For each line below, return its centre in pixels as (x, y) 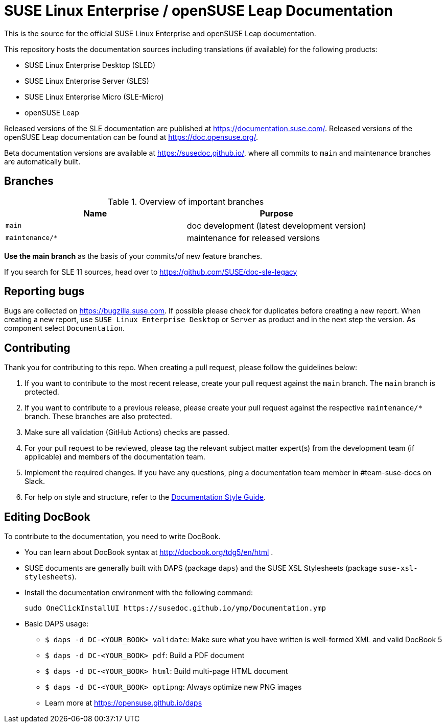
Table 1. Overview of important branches (186, 201)
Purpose (276, 213)
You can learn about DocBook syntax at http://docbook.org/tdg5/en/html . (149, 552)
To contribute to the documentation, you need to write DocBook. (112, 537)
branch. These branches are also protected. (98, 417)
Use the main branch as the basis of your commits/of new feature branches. (133, 256)
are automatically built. (42, 161)
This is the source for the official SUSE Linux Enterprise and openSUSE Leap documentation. (160, 33)
